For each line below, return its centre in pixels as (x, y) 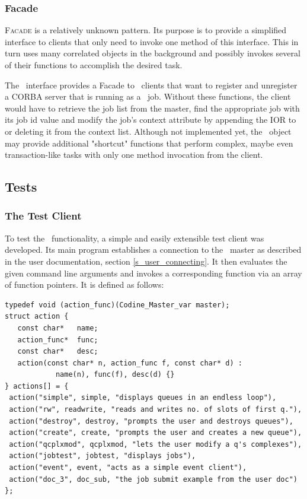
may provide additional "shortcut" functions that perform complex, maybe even (149, 143)
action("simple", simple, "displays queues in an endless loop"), (143, 398)
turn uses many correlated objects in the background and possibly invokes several (153, 53)
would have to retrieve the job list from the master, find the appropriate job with (152, 108)
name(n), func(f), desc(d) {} (115, 375)
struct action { (37, 317)
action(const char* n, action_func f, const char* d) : (130, 363)
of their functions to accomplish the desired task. (94, 65)
